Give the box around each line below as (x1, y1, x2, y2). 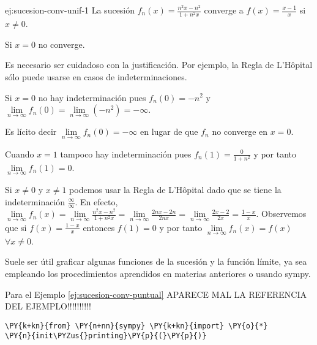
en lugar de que (140, 125, 198, 138)
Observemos (261, 207, 307, 220)
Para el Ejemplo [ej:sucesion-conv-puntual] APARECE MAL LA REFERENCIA (5, 287, 307, 300)
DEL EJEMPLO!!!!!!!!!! (5, 300, 91, 313)
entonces (83, 221, 115, 233)
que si (5, 221, 27, 233)
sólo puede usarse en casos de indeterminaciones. (5, 70, 187, 83)
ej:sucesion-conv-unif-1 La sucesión (5, 4, 135, 16)
